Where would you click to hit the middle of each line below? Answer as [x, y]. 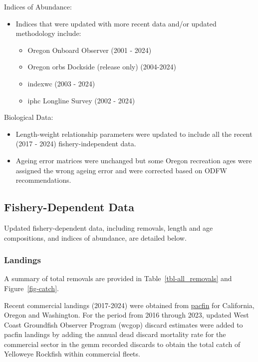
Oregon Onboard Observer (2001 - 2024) [90, 50]
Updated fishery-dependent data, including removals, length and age [109, 227]
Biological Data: [29, 117]
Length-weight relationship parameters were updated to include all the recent [134, 134]
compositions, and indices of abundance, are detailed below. [95, 237]
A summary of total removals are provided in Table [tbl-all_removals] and [118, 278]
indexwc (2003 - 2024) [61, 83]
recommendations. [43, 180]
